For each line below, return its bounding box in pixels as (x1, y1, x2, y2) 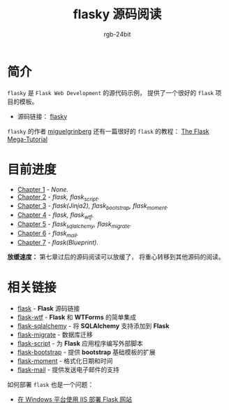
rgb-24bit (103, 29, 131, 38)
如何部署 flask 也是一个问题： (7, 380, 94, 388)
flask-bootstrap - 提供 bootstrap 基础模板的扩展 (17, 348, 156, 356)
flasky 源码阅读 (73, 6, 162, 22)
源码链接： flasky (17, 112, 68, 120)
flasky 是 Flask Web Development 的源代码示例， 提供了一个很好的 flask (7, 88, 214, 97)
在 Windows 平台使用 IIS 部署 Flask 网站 (17, 395, 133, 403)
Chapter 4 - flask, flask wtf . (17, 211, 94, 221)
